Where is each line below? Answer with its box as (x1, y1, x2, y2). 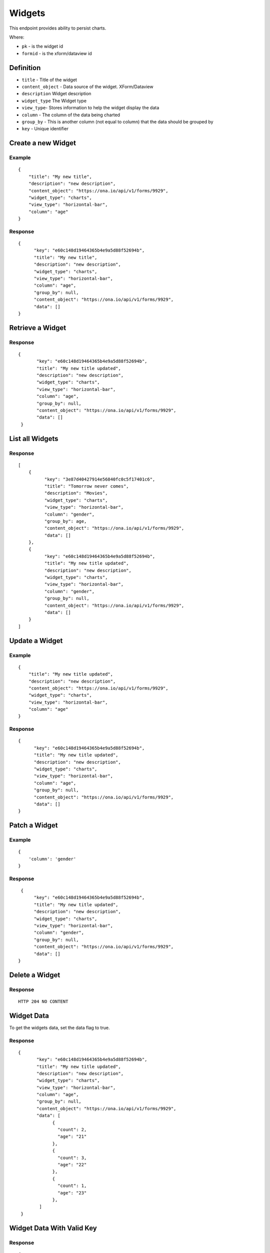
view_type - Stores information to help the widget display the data (21, 105, 159, 111)
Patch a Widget (9, 821, 58, 829)
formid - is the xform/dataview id (21, 50, 92, 56)
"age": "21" (57, 1134, 87, 1140)
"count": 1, (57, 1183, 87, 1189)
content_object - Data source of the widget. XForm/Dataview (21, 84, 153, 90)
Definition (9, 63, 41, 72)
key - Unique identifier (21, 126, 69, 132)
